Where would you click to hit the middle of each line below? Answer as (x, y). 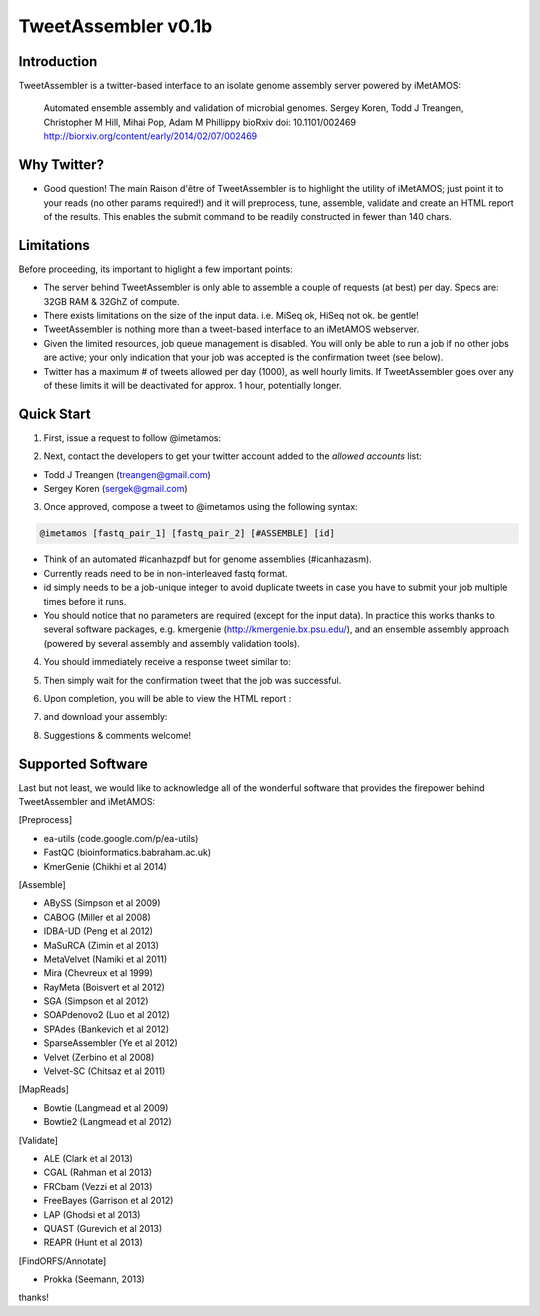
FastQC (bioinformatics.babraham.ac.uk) (127, 852)
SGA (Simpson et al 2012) (96, 1001)
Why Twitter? (61, 165)
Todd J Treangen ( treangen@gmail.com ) (127, 474)
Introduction (58, 61)
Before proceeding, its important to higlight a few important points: (156, 269)
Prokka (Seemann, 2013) (94, 1279)
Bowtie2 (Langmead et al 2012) (107, 1122)
